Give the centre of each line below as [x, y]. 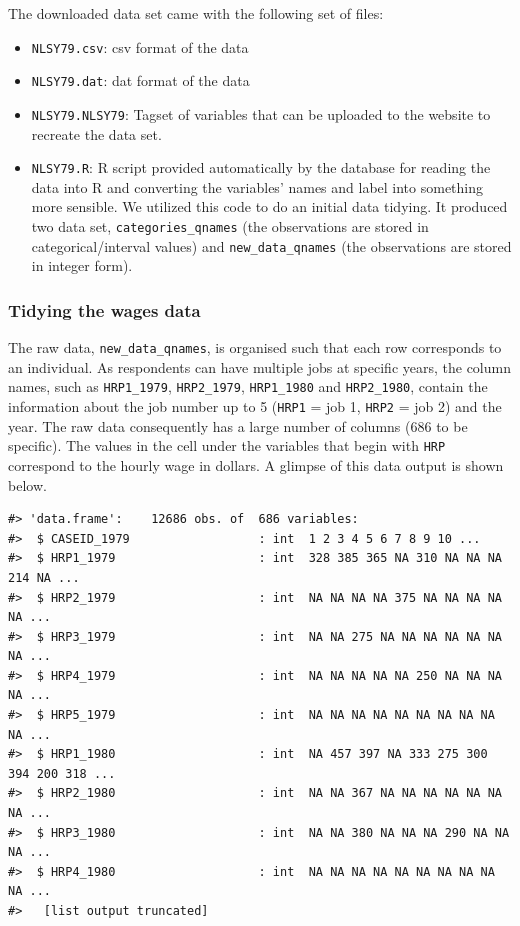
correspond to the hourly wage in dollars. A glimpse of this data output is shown [256, 464]
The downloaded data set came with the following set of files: [196, 13]
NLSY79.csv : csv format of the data [140, 46]
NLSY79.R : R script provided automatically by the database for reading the [261, 167]
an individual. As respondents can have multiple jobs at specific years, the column [259, 366]
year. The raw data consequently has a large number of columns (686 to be [238, 425]
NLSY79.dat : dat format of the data [140, 80]
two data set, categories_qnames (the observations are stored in [230, 226]
